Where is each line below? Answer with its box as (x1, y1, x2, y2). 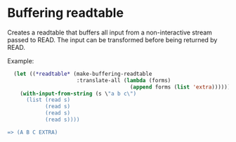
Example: (7, 56, 34, 65)
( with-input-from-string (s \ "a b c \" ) (20, 90, 137, 97)
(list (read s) (25, 96, 71, 103)
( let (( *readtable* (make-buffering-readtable (13, 70, 152, 77)
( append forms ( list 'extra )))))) (129, 83, 231, 91)
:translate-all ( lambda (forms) (76, 77, 171, 84)
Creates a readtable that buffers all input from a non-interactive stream (7, 28, 213, 37)
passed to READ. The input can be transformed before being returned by (7, 35, 218, 44)
